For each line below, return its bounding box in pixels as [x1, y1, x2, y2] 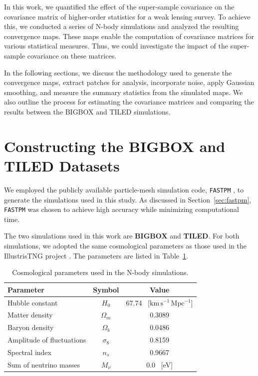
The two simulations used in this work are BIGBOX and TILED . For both [4, 230, 240, 241]
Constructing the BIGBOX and [4, 135, 226, 156]
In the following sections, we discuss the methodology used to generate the [4, 67, 232, 77]
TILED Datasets [4, 155, 120, 175]
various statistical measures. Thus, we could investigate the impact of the [4, 40, 228, 51]
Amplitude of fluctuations [7, 334, 86, 345]
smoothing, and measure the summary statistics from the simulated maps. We [4, 86, 243, 97]
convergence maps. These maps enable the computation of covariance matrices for [4, 30, 254, 41]
